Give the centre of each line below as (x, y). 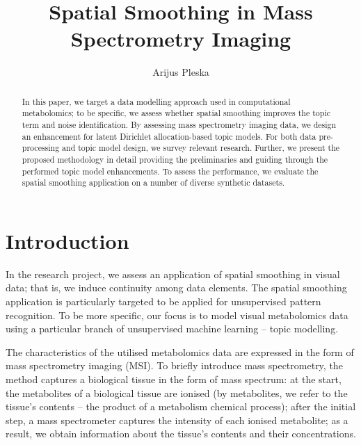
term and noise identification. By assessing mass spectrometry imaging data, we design (179, 125)
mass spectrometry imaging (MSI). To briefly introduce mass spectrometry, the (174, 365)
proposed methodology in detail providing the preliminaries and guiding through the (175, 159)
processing (41, 148)
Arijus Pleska (181, 72)
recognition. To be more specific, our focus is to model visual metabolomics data (177, 315)
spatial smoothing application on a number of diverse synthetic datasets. (153, 183)
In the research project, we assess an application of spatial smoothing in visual (173, 274)
